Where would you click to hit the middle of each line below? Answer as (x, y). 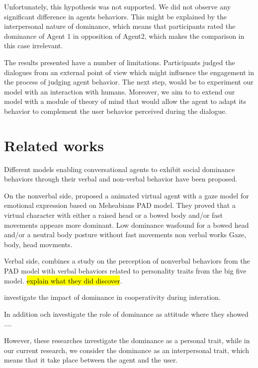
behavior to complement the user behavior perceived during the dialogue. (116, 111)
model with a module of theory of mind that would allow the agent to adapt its (125, 101)
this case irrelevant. (34, 46)
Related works (54, 145)
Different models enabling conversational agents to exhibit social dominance (120, 169)
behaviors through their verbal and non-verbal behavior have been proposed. (121, 179)
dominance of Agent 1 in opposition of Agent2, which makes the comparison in (124, 36)
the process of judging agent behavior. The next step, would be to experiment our (129, 82)
